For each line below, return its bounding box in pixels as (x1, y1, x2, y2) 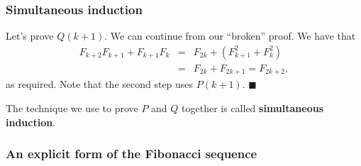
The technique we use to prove (6, 100, 138, 115)
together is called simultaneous (182, 100, 324, 115)
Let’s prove (6, 28, 54, 43)
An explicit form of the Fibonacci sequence (6, 145, 257, 162)
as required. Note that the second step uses (6, 77, 194, 92)
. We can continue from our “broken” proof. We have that (104, 28, 356, 43)
